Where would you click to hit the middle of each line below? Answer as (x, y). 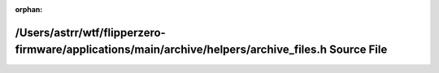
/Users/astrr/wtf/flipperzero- (90, 32)
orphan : (29, 9)
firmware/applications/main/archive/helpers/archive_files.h (171, 50)
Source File (359, 50)
